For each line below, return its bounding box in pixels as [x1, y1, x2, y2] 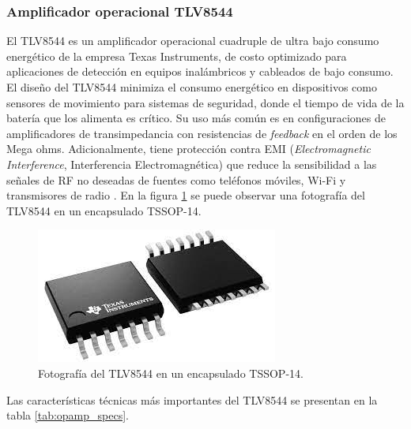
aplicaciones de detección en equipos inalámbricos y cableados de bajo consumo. [6, 63, 394, 80]
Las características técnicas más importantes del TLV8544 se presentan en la [6, 391, 378, 408]
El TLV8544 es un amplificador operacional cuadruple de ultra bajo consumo [6, 32, 379, 49]
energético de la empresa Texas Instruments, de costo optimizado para [6, 47, 347, 64]
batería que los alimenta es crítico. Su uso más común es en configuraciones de [6, 110, 386, 126]
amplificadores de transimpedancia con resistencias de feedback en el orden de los [6, 125, 398, 141]
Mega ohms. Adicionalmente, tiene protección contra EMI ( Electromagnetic [6, 140, 371, 157]
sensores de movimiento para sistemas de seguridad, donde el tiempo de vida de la [6, 94, 405, 110]
